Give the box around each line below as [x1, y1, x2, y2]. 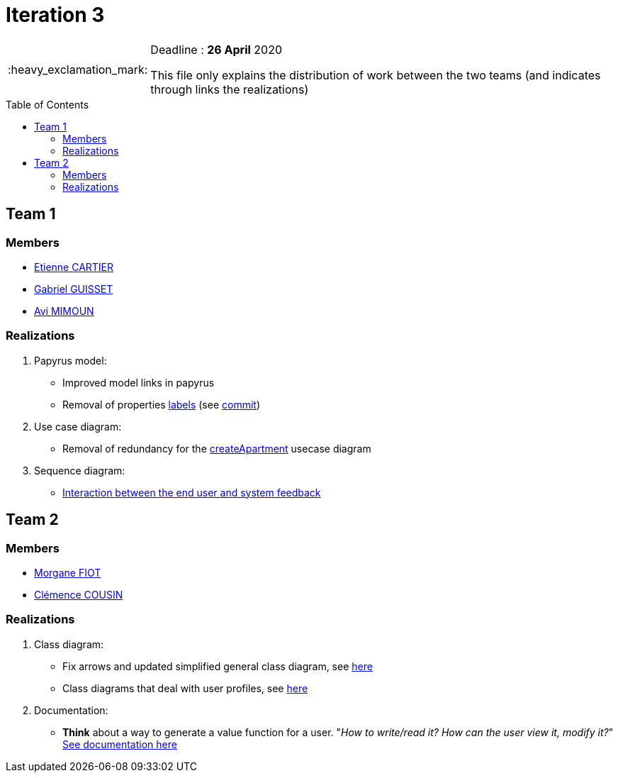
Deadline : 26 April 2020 [150, 42, 283, 57]
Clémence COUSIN [34, 588, 123, 601]
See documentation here [62, 738, 177, 750]
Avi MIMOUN [34, 304, 94, 317]
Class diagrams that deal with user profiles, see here [62, 682, 308, 694]
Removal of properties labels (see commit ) [62, 398, 261, 411]
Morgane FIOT [34, 566, 101, 579]
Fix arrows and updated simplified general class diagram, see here [62, 660, 373, 672]
